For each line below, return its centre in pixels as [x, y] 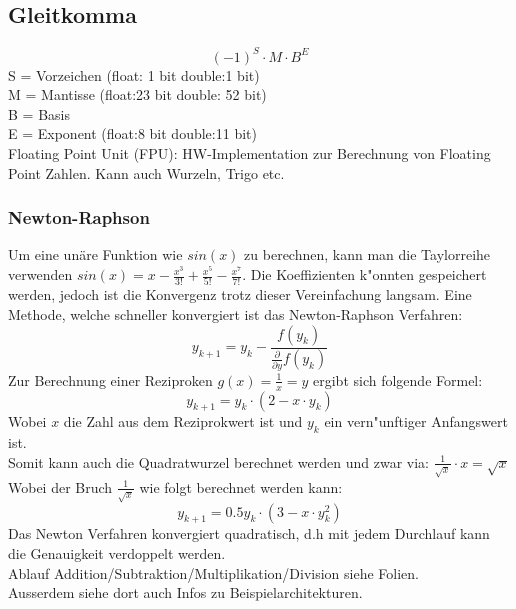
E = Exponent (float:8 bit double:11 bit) [132, 133]
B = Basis [39, 113]
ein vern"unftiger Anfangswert [416, 421]
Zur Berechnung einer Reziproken [110, 379]
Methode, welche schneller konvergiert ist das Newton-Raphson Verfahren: [235, 313]
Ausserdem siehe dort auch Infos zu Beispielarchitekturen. [185, 592]
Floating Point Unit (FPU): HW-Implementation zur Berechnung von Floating [249, 153]
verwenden [40, 274]
